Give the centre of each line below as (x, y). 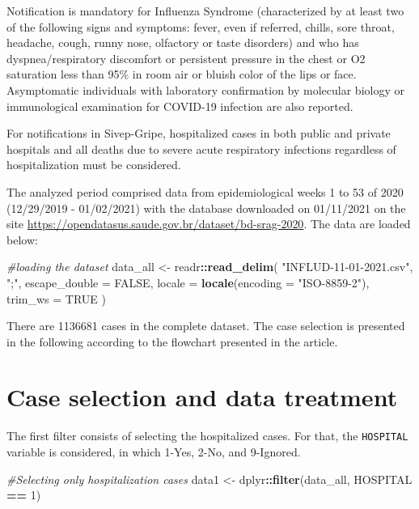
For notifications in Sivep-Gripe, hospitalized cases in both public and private (199, 133)
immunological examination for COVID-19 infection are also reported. (180, 106)
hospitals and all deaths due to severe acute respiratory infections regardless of (201, 148)
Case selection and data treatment (202, 397)
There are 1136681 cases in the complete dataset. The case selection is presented (206, 326)
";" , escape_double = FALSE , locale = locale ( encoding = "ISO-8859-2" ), (188, 282)
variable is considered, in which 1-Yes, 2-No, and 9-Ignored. (154, 452)
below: (22, 239)
